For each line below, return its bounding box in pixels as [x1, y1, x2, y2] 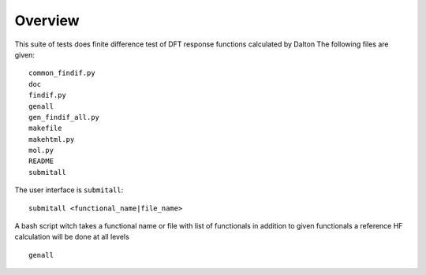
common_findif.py [28, 69, 95, 78]
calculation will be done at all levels [14, 232, 129, 242]
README [28, 157, 54, 165]
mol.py [28, 146, 54, 155]
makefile [28, 124, 62, 133]
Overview [14, 12, 80, 29]
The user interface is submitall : [14, 185, 124, 195]
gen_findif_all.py [28, 113, 100, 121]
